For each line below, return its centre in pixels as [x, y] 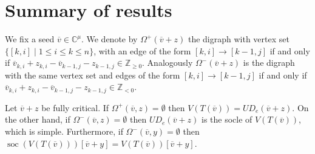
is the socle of [227, 119]
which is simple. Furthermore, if [64, 131]
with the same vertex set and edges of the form [93, 75]
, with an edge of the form [142, 50]
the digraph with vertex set [239, 39]
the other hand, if [38, 119]
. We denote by [109, 39]
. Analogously [168, 63]
